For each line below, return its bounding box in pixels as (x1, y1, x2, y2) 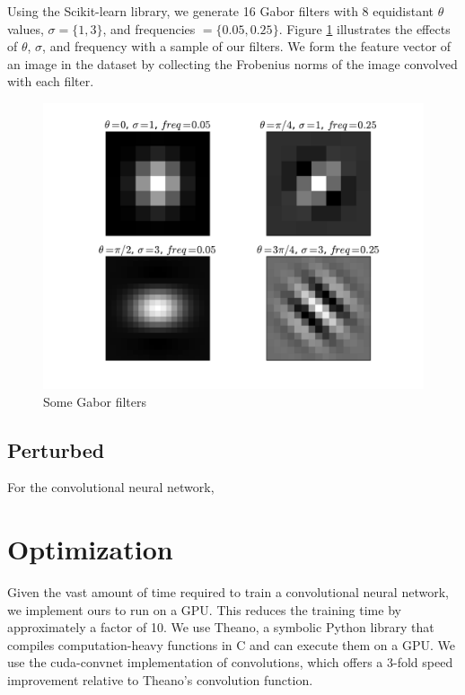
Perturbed (7, 435, 105, 463)
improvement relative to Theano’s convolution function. (7, 671, 313, 690)
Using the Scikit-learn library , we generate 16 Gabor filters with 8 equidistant (7, 2, 434, 20)
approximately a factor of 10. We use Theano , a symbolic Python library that (7, 618, 434, 637)
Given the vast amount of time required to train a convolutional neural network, (7, 583, 449, 602)
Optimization (7, 531, 173, 567)
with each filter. (7, 72, 94, 91)
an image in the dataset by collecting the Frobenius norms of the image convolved (7, 54, 458, 73)
